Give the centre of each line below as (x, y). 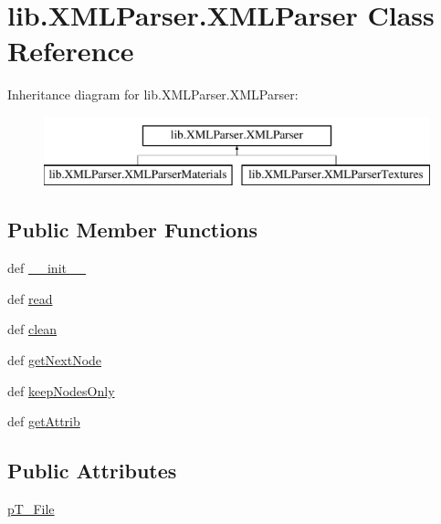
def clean (32, 329)
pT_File (31, 509)
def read (30, 298)
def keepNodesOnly (61, 390)
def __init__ (47, 268)
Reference (71, 51)
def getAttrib (44, 421)
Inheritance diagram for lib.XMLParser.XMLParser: (153, 94)
